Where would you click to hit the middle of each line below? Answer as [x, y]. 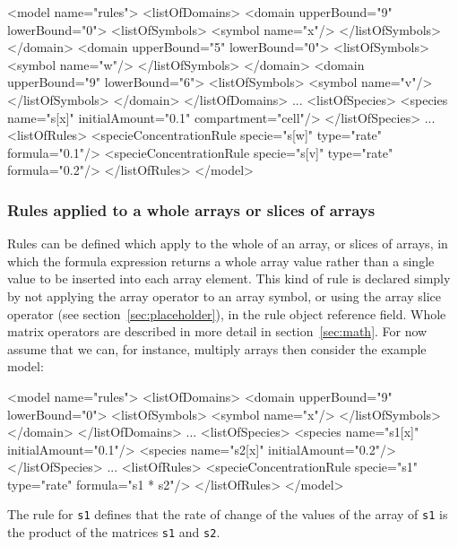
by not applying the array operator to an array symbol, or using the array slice [225, 295]
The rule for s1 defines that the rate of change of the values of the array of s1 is [228, 514]
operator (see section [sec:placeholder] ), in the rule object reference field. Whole [227, 313]
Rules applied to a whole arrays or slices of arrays [191, 209]
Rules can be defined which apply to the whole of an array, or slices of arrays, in [228, 243]
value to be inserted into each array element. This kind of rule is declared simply [229, 278]
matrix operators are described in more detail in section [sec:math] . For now [217, 331]
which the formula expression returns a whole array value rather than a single [221, 260]
